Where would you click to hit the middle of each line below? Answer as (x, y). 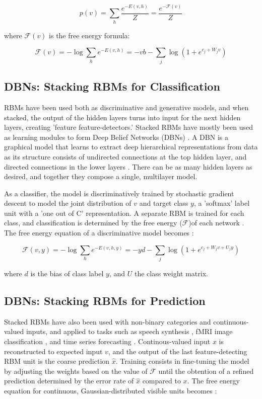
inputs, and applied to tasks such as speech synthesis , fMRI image (129, 331)
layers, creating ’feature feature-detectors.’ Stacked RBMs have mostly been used (129, 127)
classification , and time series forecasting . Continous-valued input (107, 341)
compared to (161, 381)
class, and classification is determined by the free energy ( (93, 223)
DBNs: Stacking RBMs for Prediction (105, 300)
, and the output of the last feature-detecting (178, 351)
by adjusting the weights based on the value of (76, 371)
